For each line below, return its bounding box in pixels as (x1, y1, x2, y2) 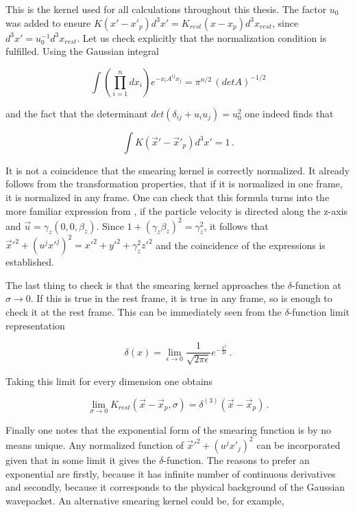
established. (5, 255, 54, 269)
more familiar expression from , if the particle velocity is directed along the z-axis (5, 203, 348, 218)
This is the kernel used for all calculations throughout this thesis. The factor (5, 2, 327, 16)
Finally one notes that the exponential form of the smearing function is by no (5, 422, 331, 437)
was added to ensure (5, 15, 91, 30)
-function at (292, 277, 342, 292)
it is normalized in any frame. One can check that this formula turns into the (5, 189, 330, 204)
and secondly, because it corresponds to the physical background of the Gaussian (5, 480, 345, 494)
